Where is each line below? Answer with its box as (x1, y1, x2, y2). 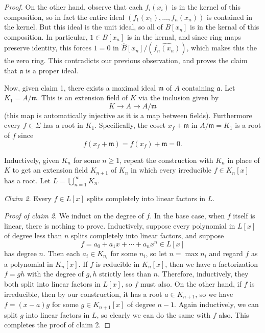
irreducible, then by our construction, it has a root (4, 288, 162, 299)
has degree (4, 247, 37, 258)
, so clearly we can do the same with (97, 309, 210, 320)
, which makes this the (186, 42, 257, 53)
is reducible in (95, 258, 140, 269)
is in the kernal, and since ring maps (127, 31, 241, 42)
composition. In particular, (4, 31, 88, 42)
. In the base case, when (150, 210, 225, 220)
